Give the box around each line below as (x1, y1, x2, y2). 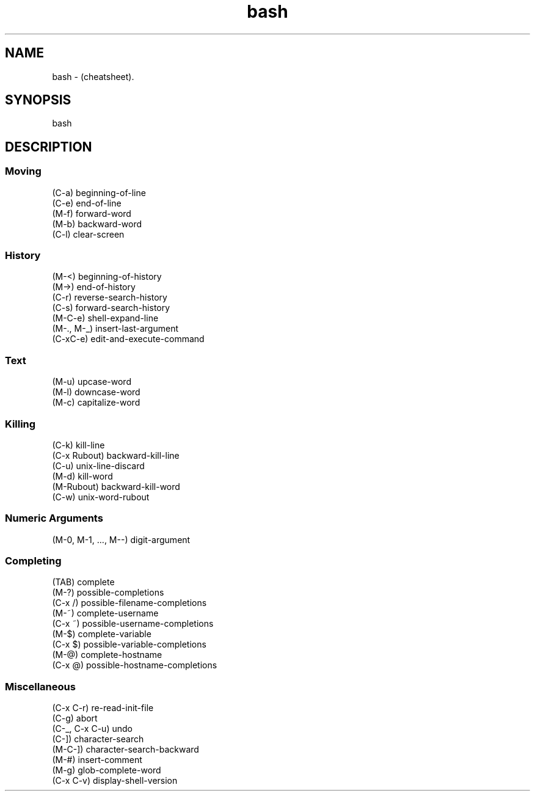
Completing (5, 555, 62, 568)
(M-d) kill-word (52, 470, 113, 481)
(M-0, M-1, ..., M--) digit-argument (52, 534, 191, 545)
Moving (5, 165, 42, 178)
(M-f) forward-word (52, 208, 131, 219)
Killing (5, 417, 36, 430)
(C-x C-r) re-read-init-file (52, 703, 154, 714)
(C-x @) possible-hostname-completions (52, 660, 217, 671)
